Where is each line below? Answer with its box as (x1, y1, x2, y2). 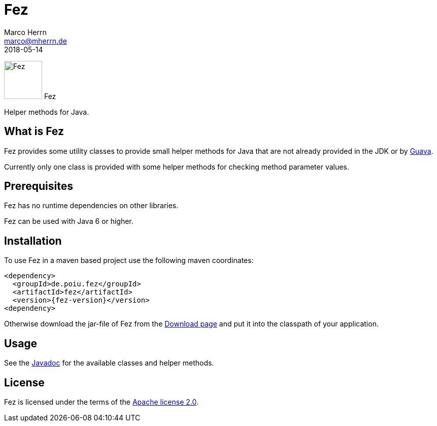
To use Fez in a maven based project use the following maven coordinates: (4, 256, 254, 265)
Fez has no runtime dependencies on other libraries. (4, 201, 179, 210)
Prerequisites (4, 180, 73, 193)
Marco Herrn (4, 27, 47, 37)
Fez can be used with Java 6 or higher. (4, 217, 133, 226)
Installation (4, 234, 62, 247)
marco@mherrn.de (4, 36, 67, 45)
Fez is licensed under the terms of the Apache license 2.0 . (4, 397, 198, 406)
